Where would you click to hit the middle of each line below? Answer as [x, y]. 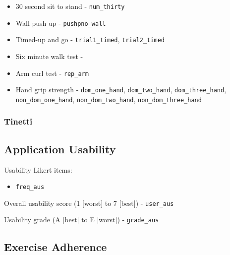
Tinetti [18, 121]
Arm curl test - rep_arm [52, 73]
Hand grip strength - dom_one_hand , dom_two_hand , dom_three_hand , [121, 90]
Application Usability [60, 149]
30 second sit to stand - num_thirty [70, 6]
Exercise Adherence [56, 246]
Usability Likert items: [38, 169]
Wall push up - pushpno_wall [61, 23]
